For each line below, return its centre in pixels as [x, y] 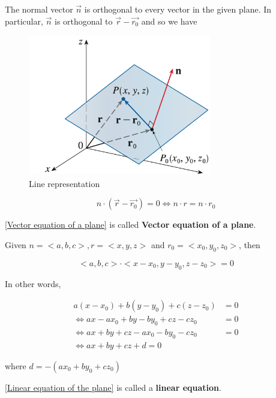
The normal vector [39, 9]
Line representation [64, 183]
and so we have [169, 21]
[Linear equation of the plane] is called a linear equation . [113, 387]
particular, [24, 21]
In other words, [33, 283]
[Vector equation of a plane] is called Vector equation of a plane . [130, 224]
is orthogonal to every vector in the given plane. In [178, 9]
